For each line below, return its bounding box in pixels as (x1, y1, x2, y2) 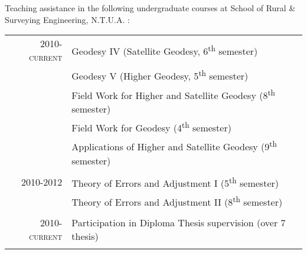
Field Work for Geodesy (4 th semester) (71, 118, 231, 135)
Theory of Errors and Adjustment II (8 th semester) (71, 193, 283, 209)
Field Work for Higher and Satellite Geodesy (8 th (71, 86, 276, 102)
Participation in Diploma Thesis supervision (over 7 (71, 216, 286, 230)
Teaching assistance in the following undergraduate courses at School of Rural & (5, 2, 296, 14)
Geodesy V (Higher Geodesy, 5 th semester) (71, 67, 249, 83)
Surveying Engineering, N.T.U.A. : (5, 13, 130, 25)
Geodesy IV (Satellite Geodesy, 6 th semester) (71, 42, 258, 58)
